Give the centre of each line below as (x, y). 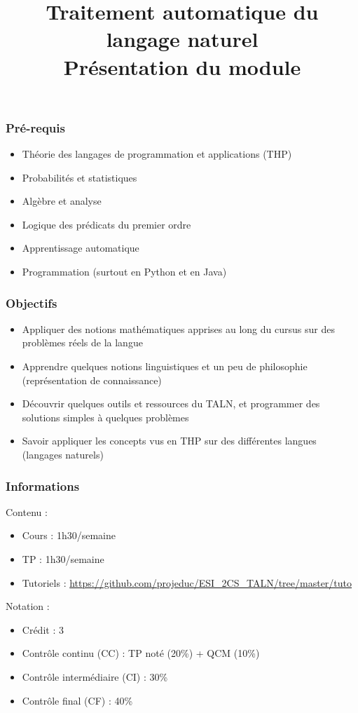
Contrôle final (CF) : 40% (77, 700)
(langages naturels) (63, 454)
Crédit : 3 (43, 629)
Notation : (28, 606)
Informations (43, 485)
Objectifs (32, 303)
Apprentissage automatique (81, 248)
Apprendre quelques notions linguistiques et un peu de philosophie (165, 366)
